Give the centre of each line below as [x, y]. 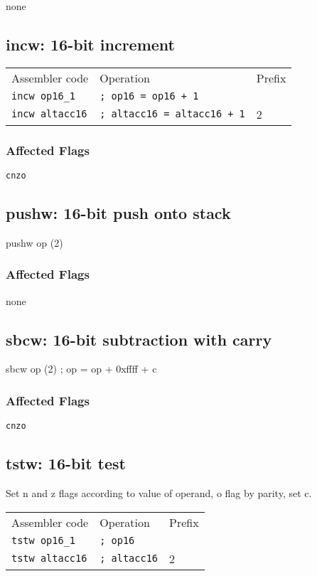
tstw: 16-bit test [66, 463]
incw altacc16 [49, 114]
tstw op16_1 [44, 540]
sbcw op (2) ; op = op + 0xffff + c [81, 369]
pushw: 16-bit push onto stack [118, 213]
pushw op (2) [34, 242]
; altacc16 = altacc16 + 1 [172, 114]
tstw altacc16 [49, 559]
